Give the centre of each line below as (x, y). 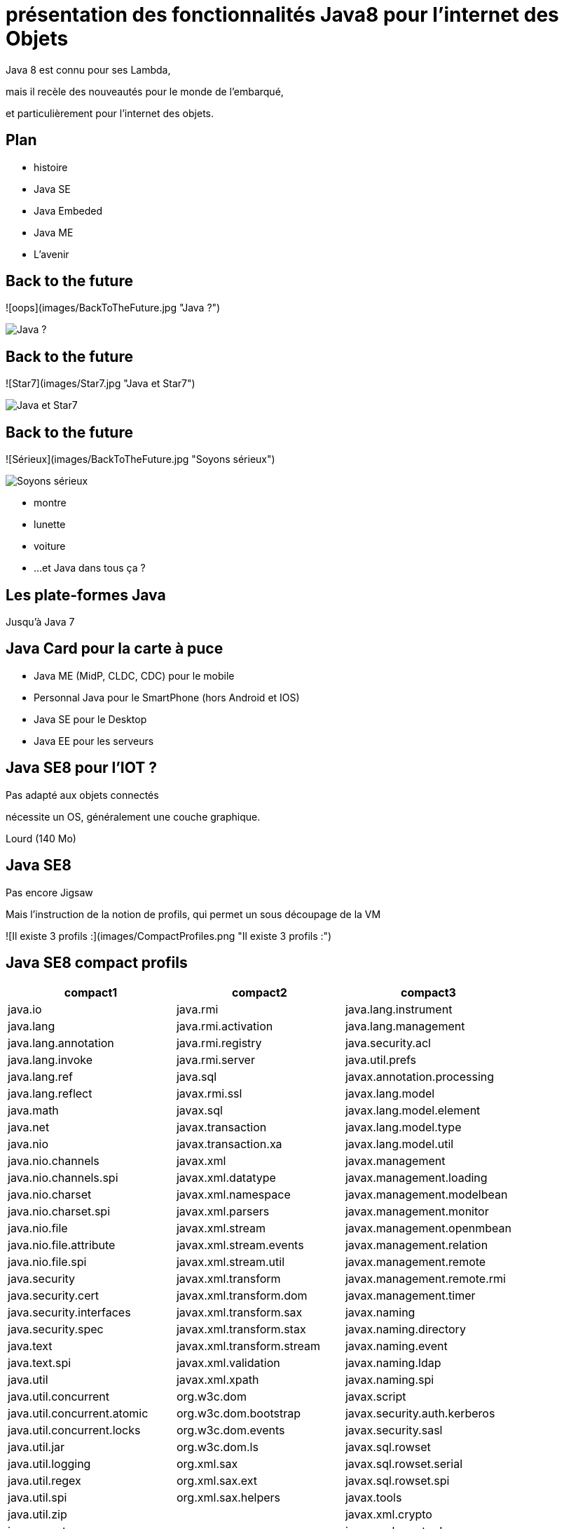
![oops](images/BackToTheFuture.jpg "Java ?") (113, 308)
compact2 (260, 993)
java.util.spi (37, 1498)
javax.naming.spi (390, 1380)
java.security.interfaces (69, 1313)
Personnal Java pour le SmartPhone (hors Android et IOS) (167, 697)
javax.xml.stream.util (231, 1262)
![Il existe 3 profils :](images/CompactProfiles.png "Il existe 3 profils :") (169, 936)
